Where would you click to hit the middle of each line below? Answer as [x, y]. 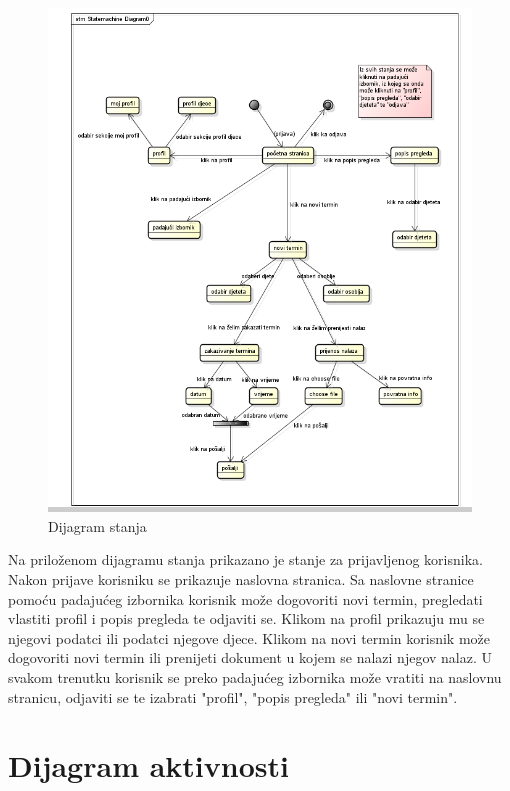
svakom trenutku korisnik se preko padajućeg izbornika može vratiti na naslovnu [255, 676]
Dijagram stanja [97, 525]
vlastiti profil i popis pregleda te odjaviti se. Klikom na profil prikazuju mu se [246, 618]
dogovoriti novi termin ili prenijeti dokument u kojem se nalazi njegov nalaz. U [250, 657]
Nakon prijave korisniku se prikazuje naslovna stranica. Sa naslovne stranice [241, 579]
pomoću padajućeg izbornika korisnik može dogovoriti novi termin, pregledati [245, 598]
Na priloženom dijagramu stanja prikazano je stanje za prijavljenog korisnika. [245, 559]
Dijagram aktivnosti [148, 765]
